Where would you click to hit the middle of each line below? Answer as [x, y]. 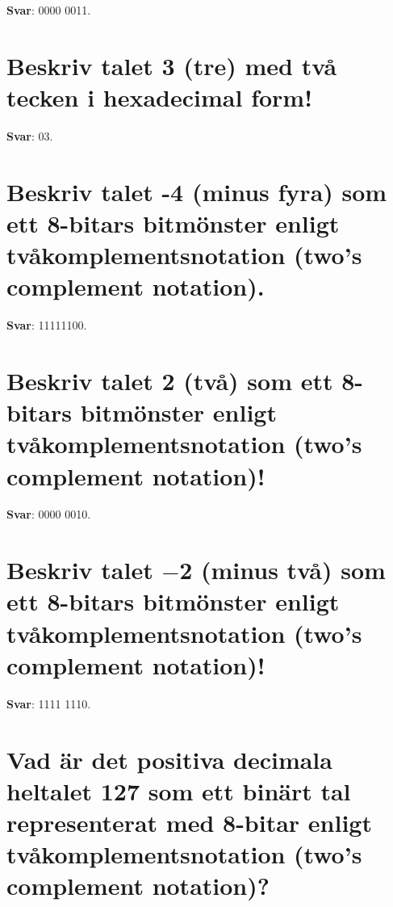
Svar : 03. [30, 135]
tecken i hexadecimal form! [159, 97]
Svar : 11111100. [47, 325]
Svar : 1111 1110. [49, 703]
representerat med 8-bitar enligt [189, 822]
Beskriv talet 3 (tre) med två [172, 65]
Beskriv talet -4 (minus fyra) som [197, 191]
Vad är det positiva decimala [169, 759]
